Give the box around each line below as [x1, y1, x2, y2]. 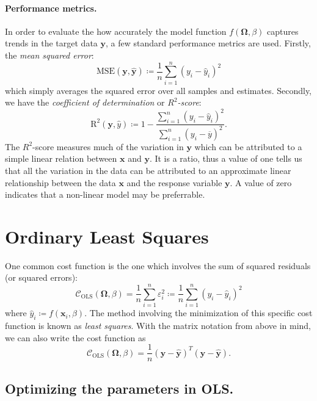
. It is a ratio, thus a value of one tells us [149, 152, 302, 165]
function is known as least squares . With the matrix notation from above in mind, [5, 319, 312, 331]
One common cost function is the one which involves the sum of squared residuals [5, 259, 311, 272]
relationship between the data [5, 176, 116, 189]
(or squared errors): [5, 271, 78, 284]
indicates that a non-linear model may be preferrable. [5, 188, 205, 201]
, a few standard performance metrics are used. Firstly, [106, 37, 311, 49]
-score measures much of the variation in [32, 140, 184, 153]
